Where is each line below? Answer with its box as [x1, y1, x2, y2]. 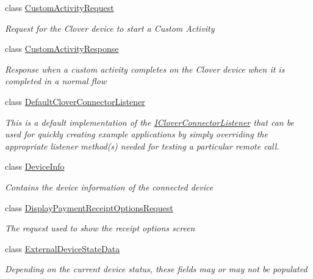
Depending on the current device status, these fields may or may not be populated [5, 263, 308, 275]
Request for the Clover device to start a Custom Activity [5, 21, 215, 34]
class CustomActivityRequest [5, 1, 114, 13]
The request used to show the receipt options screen [5, 222, 195, 234]
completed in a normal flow [5, 74, 107, 87]
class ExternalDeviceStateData [5, 242, 120, 255]
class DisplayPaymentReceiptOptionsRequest [5, 201, 173, 214]
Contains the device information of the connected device [5, 180, 214, 193]
